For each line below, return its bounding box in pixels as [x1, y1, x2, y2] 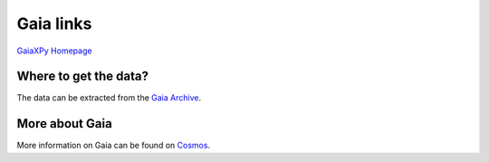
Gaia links [16, 14, 92, 33]
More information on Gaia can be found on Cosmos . [16, 140, 211, 151]
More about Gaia [16, 116, 112, 131]
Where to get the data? [16, 69, 149, 84]
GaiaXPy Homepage [16, 45, 92, 56]
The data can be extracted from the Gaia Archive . [16, 92, 202, 103]
